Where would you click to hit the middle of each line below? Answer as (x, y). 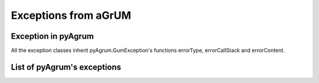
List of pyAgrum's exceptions (66, 67)
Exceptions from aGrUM (71, 15)
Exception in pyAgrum (52, 36)
